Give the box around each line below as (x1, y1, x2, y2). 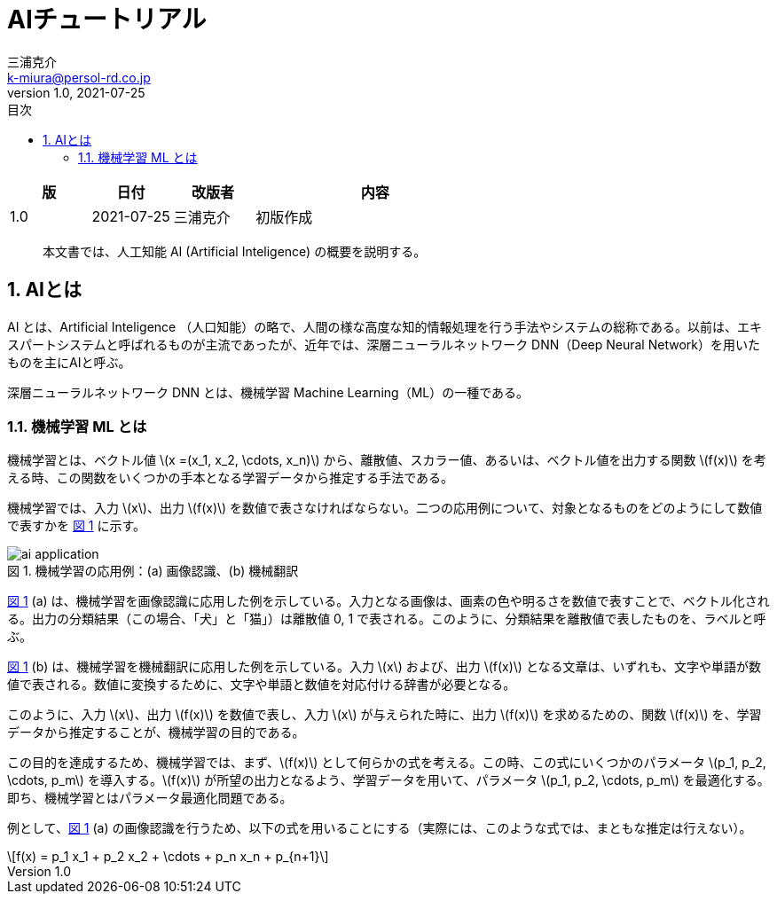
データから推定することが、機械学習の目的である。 (7, 725, 305, 740)
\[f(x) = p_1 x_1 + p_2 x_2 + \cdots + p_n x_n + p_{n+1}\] (7, 849, 329, 865)
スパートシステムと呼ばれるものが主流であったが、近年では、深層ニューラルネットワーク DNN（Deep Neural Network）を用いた (7, 336, 760, 352)
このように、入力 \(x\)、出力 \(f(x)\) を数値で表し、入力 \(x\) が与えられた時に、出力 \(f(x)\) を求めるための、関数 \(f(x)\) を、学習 (7, 707, 762, 723)
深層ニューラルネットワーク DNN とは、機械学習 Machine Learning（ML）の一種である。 (7, 384, 530, 400)
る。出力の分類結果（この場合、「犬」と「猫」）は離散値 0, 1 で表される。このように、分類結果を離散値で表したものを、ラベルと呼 (7, 611, 766, 627)
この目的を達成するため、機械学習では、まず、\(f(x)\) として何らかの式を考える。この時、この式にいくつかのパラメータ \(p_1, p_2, (7, 755, 766, 771)
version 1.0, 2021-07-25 (7, 84, 145, 100)
